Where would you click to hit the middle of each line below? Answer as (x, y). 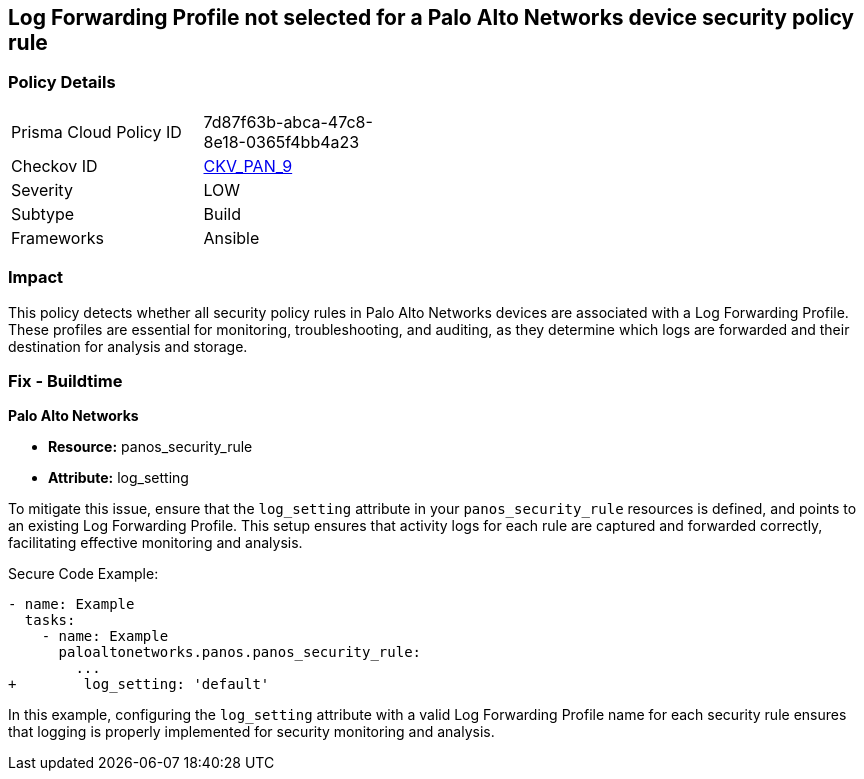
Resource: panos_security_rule (150, 447)
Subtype (43, 213)
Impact (36, 277)
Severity (42, 189)
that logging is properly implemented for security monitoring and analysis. (251, 732)
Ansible (231, 237)
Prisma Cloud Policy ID (96, 131)
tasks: (50, 620)
